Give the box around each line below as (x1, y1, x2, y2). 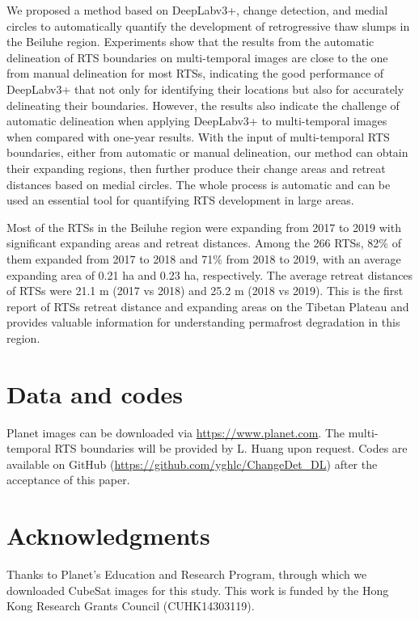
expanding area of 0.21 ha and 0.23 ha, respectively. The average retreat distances (6, 266, 413, 283)
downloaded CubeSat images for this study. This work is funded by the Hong (6, 581, 389, 598)
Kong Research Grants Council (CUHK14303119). (6, 597, 255, 614)
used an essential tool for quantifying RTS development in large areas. (6, 192, 354, 209)
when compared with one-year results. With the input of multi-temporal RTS (6, 128, 390, 145)
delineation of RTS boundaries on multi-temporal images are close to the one (6, 49, 388, 65)
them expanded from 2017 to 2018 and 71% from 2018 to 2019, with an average (6, 250, 401, 267)
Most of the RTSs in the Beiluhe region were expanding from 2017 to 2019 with (6, 218, 401, 235)
